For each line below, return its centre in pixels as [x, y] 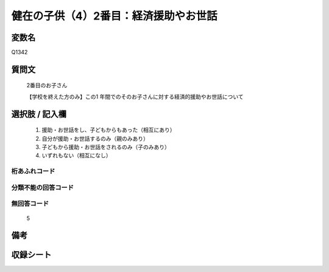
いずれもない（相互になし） [76, 156]
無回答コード [30, 204]
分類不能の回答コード [43, 187]
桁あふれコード [33, 171]
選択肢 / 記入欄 [39, 114]
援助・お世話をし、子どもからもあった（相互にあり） [108, 130]
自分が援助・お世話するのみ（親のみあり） [95, 138]
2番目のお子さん [47, 85]
